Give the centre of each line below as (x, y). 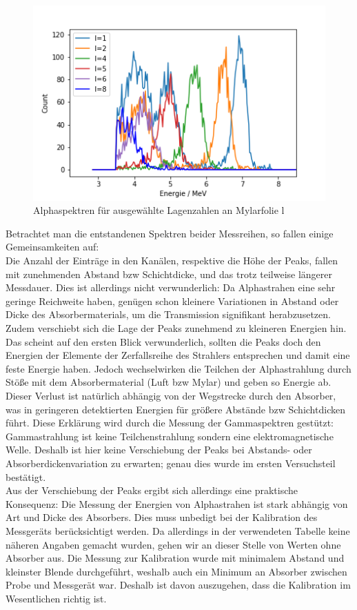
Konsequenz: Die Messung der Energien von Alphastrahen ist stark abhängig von (177, 503)
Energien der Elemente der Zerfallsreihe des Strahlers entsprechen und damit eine (178, 355)
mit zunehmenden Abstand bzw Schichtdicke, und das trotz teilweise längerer (169, 274)
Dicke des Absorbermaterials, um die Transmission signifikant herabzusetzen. (168, 314)
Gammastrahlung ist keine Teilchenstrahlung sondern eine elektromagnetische (170, 436)
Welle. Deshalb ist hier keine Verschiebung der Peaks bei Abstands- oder (159, 450)
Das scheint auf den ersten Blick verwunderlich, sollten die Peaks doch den (163, 341)
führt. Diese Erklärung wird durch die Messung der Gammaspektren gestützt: (170, 423)
